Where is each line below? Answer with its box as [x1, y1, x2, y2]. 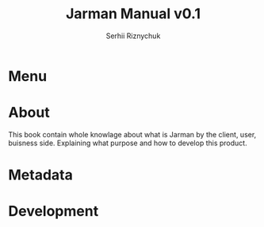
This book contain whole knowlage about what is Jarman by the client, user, [8, 129, 257, 139]
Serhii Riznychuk [105, 31, 161, 40]
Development [8, 202, 99, 221]
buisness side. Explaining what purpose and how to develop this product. [8, 138, 247, 148]
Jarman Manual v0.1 [66, 5, 201, 23]
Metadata [8, 166, 73, 184]
